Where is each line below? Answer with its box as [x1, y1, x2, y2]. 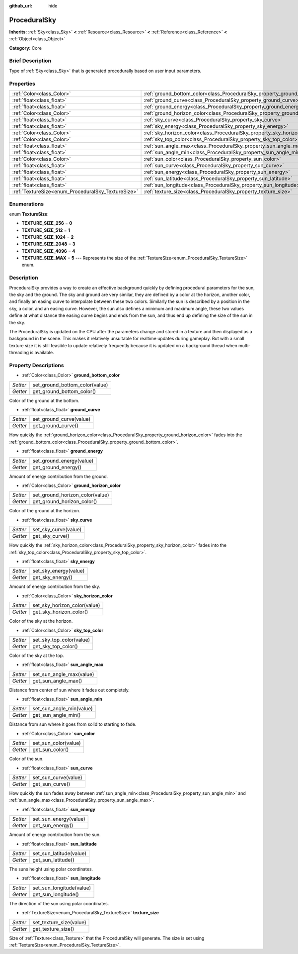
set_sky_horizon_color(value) [32, 602, 100, 609]
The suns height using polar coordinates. [9, 866, 93, 872]
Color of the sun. [9, 756, 44, 762]
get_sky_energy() [32, 574, 73, 581]
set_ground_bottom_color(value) [32, 381, 108, 388]
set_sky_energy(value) [32, 568, 85, 574]
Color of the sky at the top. [9, 652, 64, 659]
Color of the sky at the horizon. [9, 618, 73, 624]
